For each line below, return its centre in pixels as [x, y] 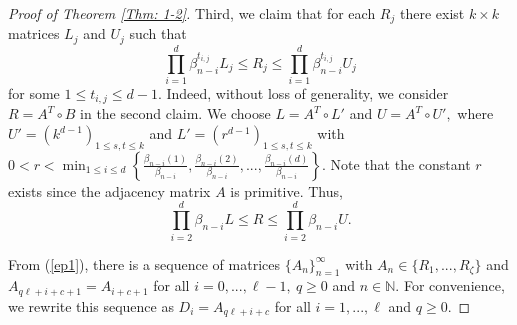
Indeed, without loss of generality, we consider [307, 93]
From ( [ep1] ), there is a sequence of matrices [144, 263]
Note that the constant [400, 163]
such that [158, 33]
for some [34, 93]
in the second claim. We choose [175, 113]
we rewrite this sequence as [91, 305]
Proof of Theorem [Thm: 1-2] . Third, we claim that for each [192, 13]
